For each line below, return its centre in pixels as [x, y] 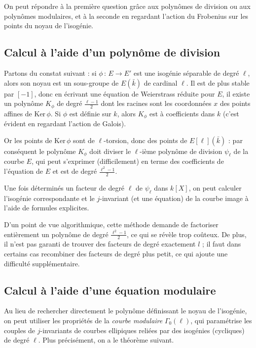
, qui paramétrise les [221, 321]
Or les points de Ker [35, 140]
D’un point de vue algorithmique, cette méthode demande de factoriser [111, 224]
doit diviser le [110, 151]
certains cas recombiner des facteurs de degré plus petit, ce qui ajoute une [116, 254]
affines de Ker [25, 113]
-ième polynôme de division [181, 151]
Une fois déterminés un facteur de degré [64, 187]
